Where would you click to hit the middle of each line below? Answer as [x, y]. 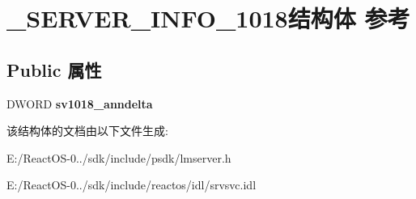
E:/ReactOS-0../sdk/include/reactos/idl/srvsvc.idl [132, 185]
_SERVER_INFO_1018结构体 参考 [208, 18]
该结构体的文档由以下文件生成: [87, 131]
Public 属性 [54, 69]
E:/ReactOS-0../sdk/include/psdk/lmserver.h [119, 157]
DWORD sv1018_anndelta [80, 103]
